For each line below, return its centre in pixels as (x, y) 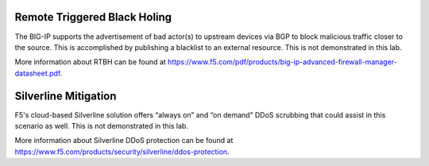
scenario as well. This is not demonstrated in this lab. (101, 125)
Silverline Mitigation (66, 96)
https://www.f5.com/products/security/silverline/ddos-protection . (122, 152)
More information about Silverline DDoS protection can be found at (124, 141)
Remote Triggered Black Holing (93, 17)
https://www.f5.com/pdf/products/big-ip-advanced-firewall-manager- (282, 62)
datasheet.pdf (38, 73)
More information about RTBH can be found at (90, 62)
